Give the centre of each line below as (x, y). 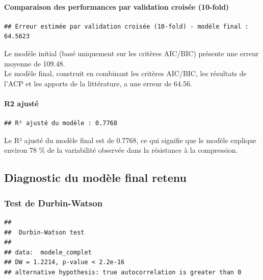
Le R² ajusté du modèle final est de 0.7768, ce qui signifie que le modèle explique (130, 140)
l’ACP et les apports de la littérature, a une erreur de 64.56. (98, 83)
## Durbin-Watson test (44, 232)
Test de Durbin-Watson (54, 203)
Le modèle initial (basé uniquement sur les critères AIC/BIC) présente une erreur (131, 53)
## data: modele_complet (48, 252)
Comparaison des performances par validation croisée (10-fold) (117, 6)
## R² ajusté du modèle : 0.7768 (61, 123)
